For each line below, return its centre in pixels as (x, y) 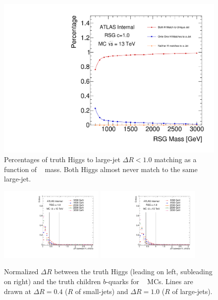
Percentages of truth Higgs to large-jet (62, 159)
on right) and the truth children (53, 281)
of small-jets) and (102, 291)
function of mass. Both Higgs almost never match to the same (101, 169)
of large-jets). (192, 291)
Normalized (21, 271)
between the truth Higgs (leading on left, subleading (133, 271)
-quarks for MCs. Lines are (150, 281)
